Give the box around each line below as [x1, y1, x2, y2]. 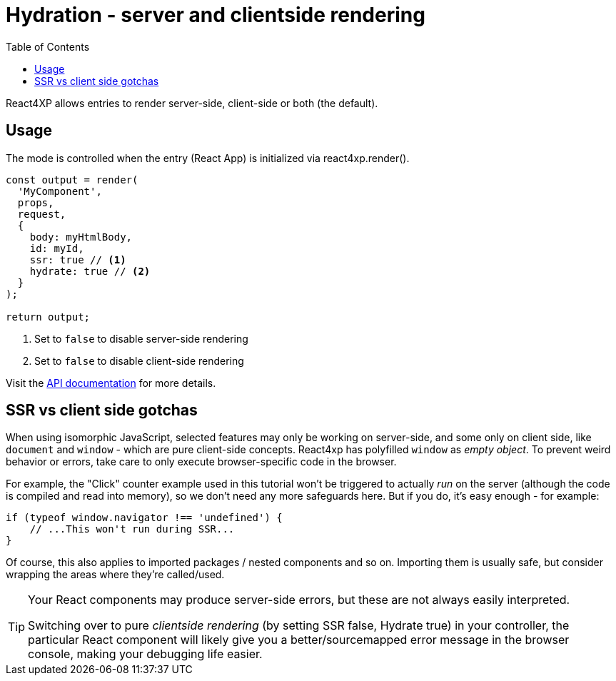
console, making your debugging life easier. [28, 647, 263, 662]
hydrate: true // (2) [29, 265, 151, 277]
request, [17, 208, 66, 220]
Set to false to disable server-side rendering [34, 332, 248, 345]
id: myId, [29, 242, 84, 254]
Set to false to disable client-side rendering [34, 354, 244, 367]
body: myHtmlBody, [29, 231, 133, 243]
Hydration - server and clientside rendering [6, 3, 425, 27]
